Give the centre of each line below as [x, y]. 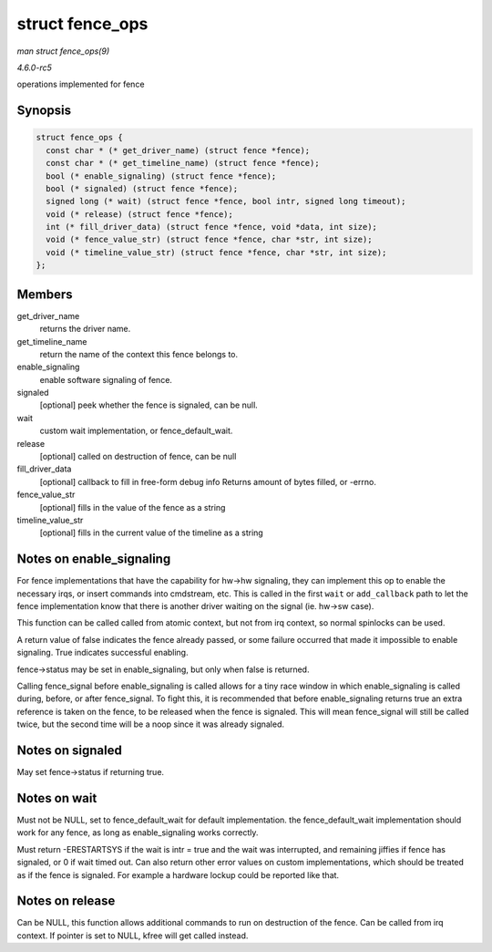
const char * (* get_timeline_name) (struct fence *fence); [183, 163]
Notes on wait [57, 798]
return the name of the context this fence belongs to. [139, 354]
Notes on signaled [69, 750]
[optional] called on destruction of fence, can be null [138, 457]
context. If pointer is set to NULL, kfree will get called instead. [133, 936]
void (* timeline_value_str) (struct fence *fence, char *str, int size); [216, 252]
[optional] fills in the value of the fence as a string [133, 507]
